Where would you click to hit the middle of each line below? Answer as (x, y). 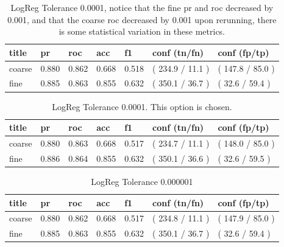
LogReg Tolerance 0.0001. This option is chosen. (142, 106)
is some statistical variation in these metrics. (142, 31)
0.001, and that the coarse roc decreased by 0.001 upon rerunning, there (142, 19)
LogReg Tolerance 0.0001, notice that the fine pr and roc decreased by (142, 7)
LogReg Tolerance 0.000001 (142, 181)
